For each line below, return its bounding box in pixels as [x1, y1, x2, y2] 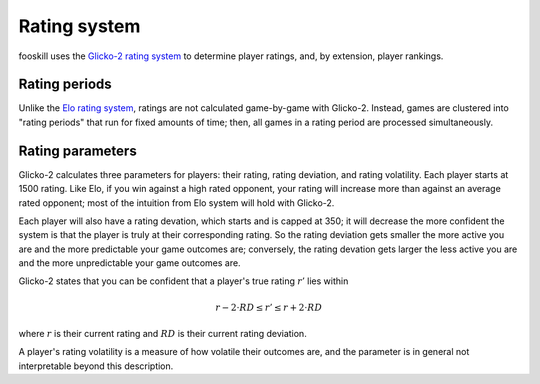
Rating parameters [18, 142, 137, 159]
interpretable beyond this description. [18, 360, 174, 372]
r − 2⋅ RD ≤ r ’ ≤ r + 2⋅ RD [215, 301, 323, 313]
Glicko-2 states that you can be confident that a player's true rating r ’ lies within [18, 275, 349, 287]
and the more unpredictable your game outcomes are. [18, 257, 241, 269]
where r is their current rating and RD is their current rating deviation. [18, 328, 307, 340]
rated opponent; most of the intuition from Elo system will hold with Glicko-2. [18, 196, 335, 209]
